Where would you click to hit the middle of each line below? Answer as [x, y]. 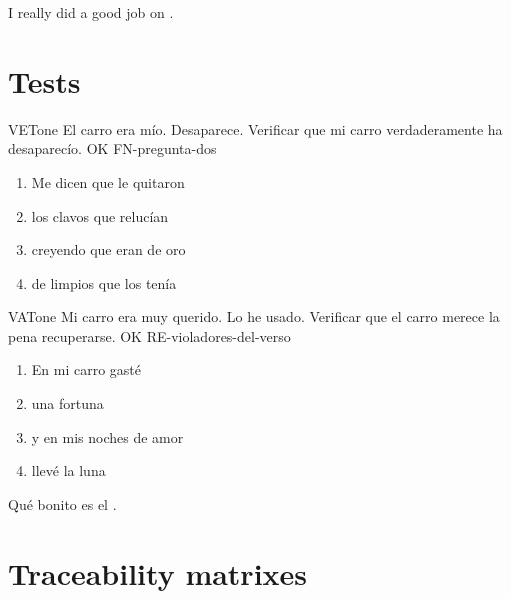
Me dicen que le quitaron [108, 181]
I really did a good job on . [91, 12]
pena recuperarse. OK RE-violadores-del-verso [149, 335]
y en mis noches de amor [107, 436]
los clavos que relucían [100, 215]
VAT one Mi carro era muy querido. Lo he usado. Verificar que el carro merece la [254, 316]
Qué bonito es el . [62, 503]
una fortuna [67, 403]
